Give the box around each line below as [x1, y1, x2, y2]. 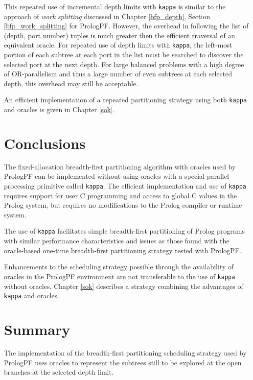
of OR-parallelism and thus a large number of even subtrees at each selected [4, 69, 232, 79]
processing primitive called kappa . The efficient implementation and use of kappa [4, 181, 246, 191]
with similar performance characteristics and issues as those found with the [4, 236, 230, 246]
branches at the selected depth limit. [4, 367, 114, 377]
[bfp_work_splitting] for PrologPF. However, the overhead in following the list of [4, 21, 249, 31]
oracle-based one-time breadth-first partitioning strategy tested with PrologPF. [4, 245, 241, 255]
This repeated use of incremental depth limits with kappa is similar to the [4, 1, 226, 11]
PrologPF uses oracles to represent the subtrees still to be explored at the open [4, 357, 242, 367]
